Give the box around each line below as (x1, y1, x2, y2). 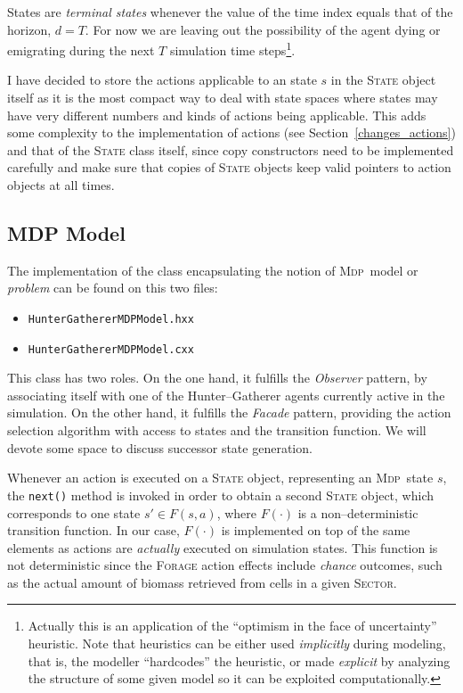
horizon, (7, 20, 52, 38)
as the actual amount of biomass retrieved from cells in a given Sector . (7, 573, 397, 591)
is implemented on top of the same (221, 521, 410, 540)
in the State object (330, 70, 436, 89)
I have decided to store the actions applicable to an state (7, 70, 317, 89)
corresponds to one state (7, 503, 141, 522)
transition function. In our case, (7, 521, 180, 540)
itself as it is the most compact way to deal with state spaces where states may (7, 88, 438, 107)
